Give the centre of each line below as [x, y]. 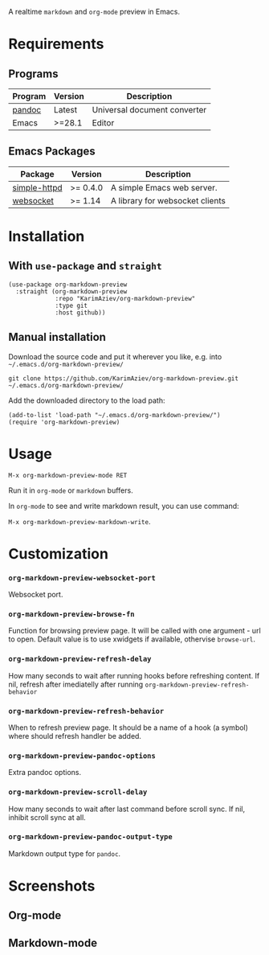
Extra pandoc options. [45, 773]
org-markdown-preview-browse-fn [71, 614]
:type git [71, 305]
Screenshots [52, 886]
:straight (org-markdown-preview [71, 291]
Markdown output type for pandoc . [65, 853]
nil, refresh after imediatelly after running [76, 684]
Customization [58, 553]
